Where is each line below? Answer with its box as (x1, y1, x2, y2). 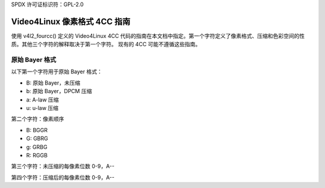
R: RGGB (26, 151, 48, 159)
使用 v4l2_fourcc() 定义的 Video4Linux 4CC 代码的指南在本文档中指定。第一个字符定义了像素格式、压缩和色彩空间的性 (11, 32, 305, 39)
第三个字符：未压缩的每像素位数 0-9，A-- (11, 163, 114, 170)
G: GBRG (26, 135, 48, 142)
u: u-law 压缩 (26, 105, 59, 111)
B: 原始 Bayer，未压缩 (26, 79, 81, 86)
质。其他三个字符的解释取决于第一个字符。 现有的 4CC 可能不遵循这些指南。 (11, 41, 201, 48)
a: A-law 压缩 (26, 96, 60, 103)
